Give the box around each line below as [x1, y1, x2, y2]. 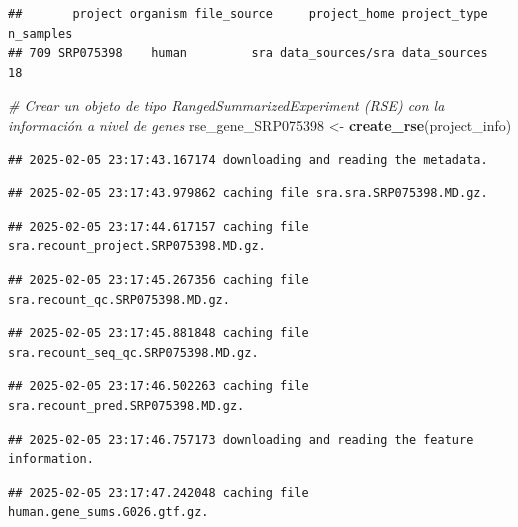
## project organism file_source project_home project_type [8, 7, 488, 21]
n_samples [8, 26, 73, 41]
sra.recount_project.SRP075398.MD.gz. [8, 239, 266, 254]
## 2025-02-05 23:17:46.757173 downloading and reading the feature [8, 432, 474, 447]
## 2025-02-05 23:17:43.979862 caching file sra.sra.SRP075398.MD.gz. [8, 186, 488, 201]
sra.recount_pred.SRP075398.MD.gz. [8, 398, 245, 413]
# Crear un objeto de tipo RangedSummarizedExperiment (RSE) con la [8, 95, 445, 116]
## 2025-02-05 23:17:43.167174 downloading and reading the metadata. [8, 152, 488, 167]
